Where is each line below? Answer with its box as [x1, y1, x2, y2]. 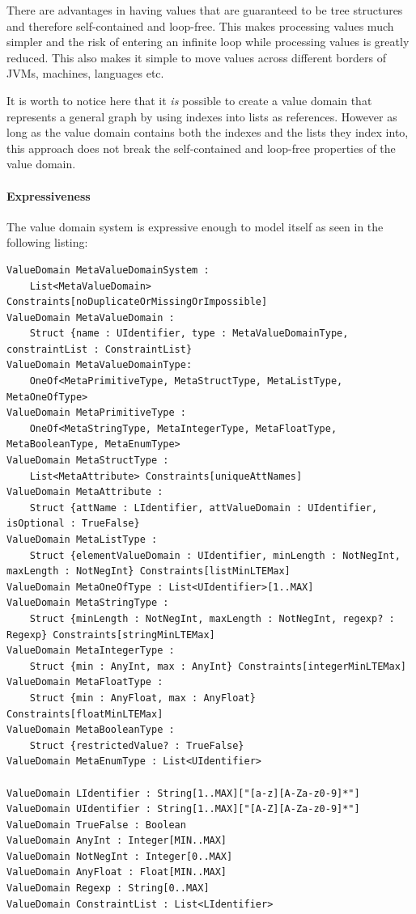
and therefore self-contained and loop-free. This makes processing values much [6, 17, 394, 34]
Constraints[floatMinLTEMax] [6, 708, 163, 720]
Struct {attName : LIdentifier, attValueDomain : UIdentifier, [29, 501, 378, 514]
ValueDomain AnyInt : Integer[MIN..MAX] [6, 835, 227, 847]
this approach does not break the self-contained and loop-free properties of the [6, 139, 396, 156]
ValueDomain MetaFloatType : [6, 676, 163, 688]
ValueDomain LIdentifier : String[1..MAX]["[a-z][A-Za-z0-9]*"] [6, 787, 360, 799]
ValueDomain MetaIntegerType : [6, 645, 175, 657]
